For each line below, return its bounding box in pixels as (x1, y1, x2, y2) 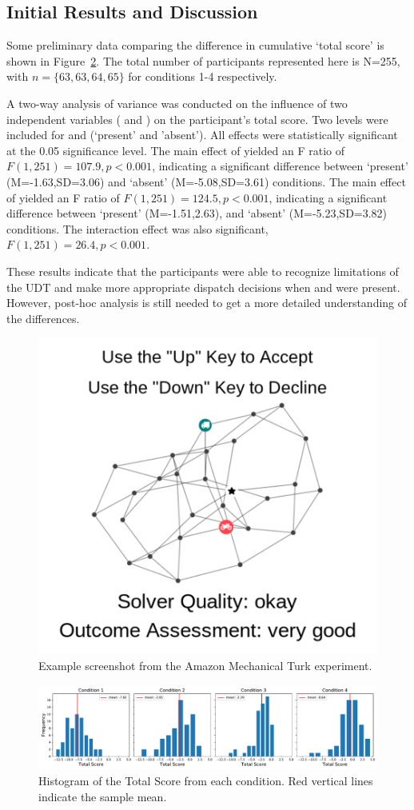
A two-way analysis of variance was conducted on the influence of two (6, 94, 348, 111)
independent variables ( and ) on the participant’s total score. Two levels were (6, 110, 388, 127)
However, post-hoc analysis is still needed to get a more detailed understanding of (6, 294, 408, 311)
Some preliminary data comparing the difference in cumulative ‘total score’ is (6, 37, 384, 54)
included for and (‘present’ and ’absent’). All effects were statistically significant (6, 126, 398, 143)
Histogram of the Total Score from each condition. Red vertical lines (38, 772, 373, 789)
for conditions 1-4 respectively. (128, 68, 277, 85)
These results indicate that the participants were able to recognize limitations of (6, 262, 399, 279)
